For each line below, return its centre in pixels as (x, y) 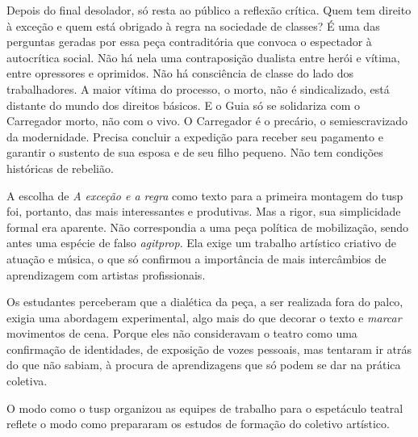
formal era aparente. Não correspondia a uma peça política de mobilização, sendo (208, 227)
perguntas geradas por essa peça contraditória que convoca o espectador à (189, 42)
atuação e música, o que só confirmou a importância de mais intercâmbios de (196, 258)
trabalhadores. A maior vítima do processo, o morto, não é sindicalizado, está (198, 88)
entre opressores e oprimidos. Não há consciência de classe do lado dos (180, 73)
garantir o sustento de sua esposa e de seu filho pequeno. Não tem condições (195, 152)
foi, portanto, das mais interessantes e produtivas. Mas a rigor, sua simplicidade (204, 211)
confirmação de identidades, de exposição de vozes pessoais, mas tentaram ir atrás (209, 349)
